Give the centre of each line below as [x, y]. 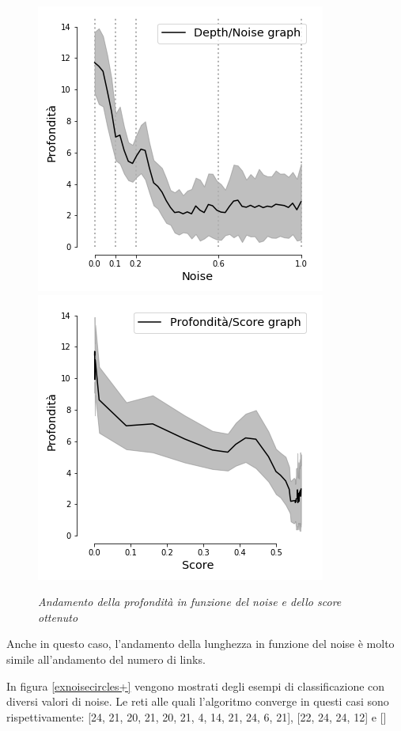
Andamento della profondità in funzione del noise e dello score [190, 602]
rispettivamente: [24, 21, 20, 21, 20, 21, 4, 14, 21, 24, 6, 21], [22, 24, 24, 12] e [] [197, 716]
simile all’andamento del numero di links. [106, 659]
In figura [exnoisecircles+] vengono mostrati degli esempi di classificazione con [196, 686]
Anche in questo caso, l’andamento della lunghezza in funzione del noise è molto [200, 644]
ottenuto [58, 617]
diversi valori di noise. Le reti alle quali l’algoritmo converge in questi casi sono [198, 701]
